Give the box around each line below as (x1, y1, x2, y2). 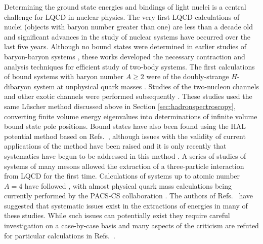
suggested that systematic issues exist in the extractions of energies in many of (4, 200, 248, 211)
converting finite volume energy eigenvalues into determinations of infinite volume (4, 111, 257, 121)
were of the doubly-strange (146, 71, 229, 82)
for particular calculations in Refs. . (4, 230, 115, 240)
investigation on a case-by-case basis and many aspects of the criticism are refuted (4, 220, 259, 231)
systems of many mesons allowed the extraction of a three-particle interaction (4, 160, 244, 171)
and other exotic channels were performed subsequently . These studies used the (4, 91, 252, 101)
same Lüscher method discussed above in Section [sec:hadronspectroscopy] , (4, 100, 236, 111)
